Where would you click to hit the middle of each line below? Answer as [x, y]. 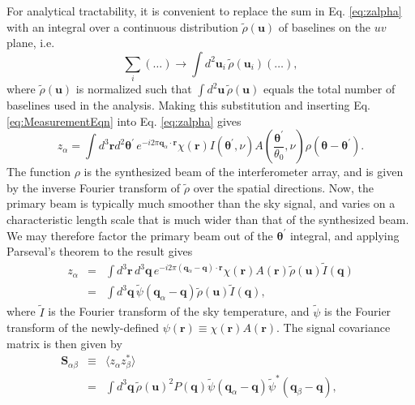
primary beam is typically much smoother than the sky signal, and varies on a [201, 203]
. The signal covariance [334, 327]
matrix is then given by [64, 343]
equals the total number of [329, 89]
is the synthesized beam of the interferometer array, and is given [244, 172]
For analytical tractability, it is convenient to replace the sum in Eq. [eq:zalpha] [204, 11]
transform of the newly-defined [83, 327]
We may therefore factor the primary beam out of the [140, 235]
